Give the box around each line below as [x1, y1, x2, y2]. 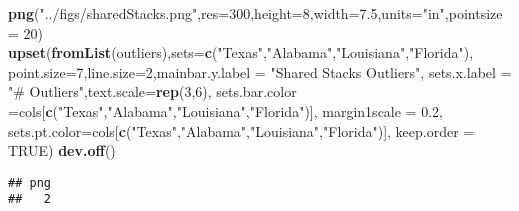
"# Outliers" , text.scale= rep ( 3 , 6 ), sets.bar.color [8, 81, 297, 102]
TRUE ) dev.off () [8, 140, 116, 161]
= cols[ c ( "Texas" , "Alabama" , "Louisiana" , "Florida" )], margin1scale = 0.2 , [8, 100, 444, 121]
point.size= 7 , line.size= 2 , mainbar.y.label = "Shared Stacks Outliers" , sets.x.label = [8, 61, 512, 82]
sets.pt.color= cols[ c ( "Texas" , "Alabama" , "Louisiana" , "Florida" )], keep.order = [8, 120, 475, 141]
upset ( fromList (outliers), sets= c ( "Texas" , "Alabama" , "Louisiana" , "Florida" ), [8, 42, 474, 63]
